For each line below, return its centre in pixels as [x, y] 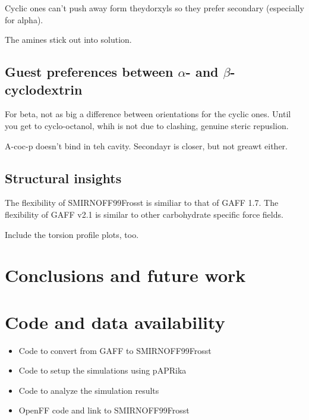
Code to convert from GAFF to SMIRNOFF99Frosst [115, 350]
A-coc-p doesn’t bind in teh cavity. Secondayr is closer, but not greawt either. [146, 145]
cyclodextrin [44, 89]
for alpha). [24, 19]
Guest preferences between [89, 72]
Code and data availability [115, 322]
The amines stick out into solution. [68, 40]
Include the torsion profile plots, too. [72, 234]
